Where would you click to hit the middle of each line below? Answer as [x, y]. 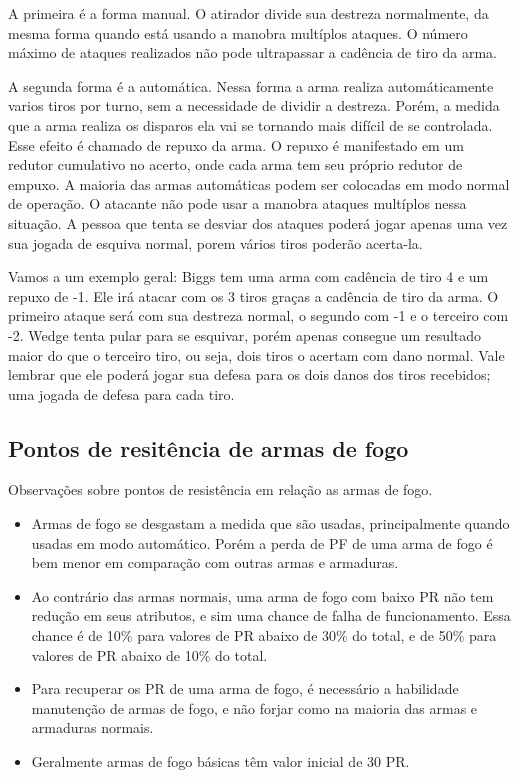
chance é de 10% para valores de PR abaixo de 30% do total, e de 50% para [264, 635]
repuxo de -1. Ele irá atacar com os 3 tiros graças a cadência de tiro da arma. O [253, 295]
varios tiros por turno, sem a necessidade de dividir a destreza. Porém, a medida [254, 105]
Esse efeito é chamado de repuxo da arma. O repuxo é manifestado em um [236, 144]
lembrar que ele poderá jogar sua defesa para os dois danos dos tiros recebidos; [249, 374]
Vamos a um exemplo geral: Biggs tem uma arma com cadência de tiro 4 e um [248, 276]
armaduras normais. [92, 727]
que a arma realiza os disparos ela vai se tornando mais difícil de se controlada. [250, 124]
